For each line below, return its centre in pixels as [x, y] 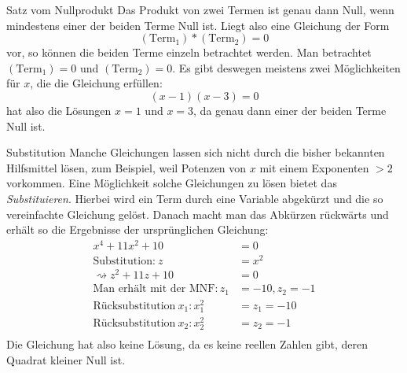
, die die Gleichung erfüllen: [96, 83]
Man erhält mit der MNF [154, 289]
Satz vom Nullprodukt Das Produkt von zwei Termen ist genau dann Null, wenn [200, 9]
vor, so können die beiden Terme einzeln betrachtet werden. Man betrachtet [189, 52]
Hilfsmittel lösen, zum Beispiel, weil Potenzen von [126, 167]
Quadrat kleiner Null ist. [66, 359]
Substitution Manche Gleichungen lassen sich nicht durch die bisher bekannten [196, 152]
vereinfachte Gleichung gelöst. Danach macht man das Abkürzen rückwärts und [198, 214]
